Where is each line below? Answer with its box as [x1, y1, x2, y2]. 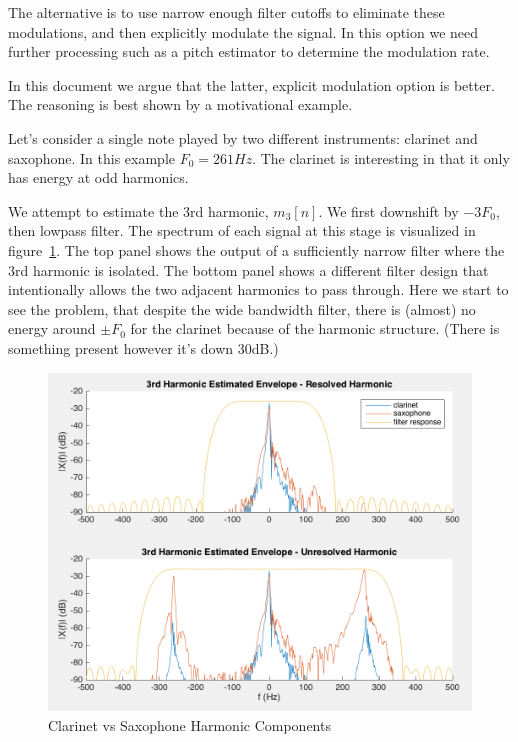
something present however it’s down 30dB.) [8, 337, 279, 358]
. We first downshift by [318, 200, 459, 221]
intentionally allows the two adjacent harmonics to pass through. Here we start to [8, 279, 509, 300]
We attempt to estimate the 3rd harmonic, [8, 200, 269, 221]
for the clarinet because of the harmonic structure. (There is [130, 318, 500, 339]
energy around [8, 318, 96, 339]
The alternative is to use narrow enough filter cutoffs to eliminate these [8, 2, 445, 22]
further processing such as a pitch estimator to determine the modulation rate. [8, 41, 490, 62]
